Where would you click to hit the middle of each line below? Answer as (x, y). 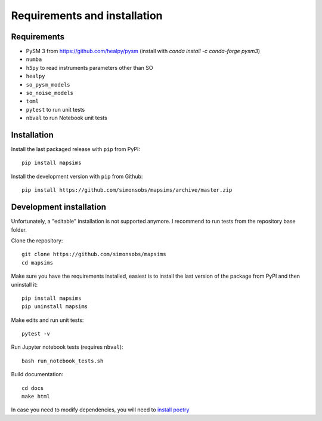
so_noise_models (50, 93)
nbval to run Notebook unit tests (66, 118)
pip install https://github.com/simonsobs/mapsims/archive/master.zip (127, 190)
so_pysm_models (48, 84)
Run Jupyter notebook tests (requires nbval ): (67, 347)
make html (36, 397)
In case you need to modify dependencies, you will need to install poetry (100, 410)
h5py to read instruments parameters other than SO (89, 67)
